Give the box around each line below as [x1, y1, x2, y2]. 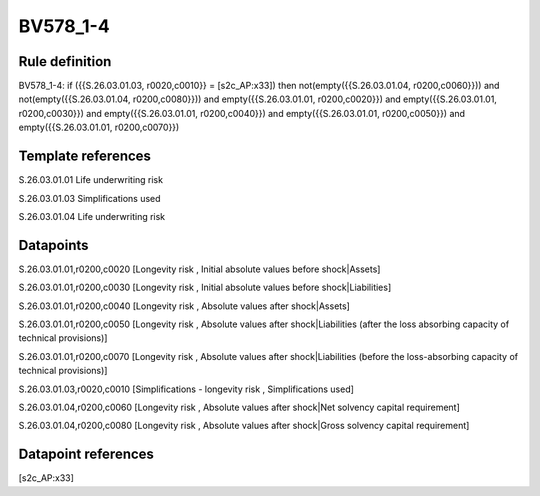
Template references [18, 148, 152, 165]
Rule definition [18, 53, 112, 70]
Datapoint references [18, 446, 155, 463]
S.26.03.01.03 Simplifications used [18, 192, 161, 204]
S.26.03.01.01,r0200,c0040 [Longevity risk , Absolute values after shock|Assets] [18, 300, 350, 312]
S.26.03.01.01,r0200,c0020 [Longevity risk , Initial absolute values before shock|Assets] [18, 263, 381, 275]
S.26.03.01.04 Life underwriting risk [18, 210, 166, 222]
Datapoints [18, 236, 89, 254]
